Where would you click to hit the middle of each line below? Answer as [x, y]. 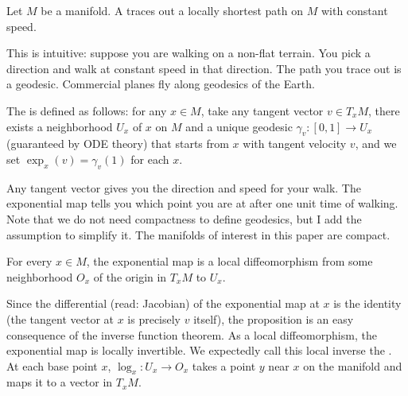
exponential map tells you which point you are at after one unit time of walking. [202, 203]
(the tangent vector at [60, 318]
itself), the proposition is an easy [274, 318]
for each [150, 159]
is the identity [367, 303]
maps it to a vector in [60, 382]
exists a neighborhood [60, 126]
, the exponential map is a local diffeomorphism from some [229, 261]
